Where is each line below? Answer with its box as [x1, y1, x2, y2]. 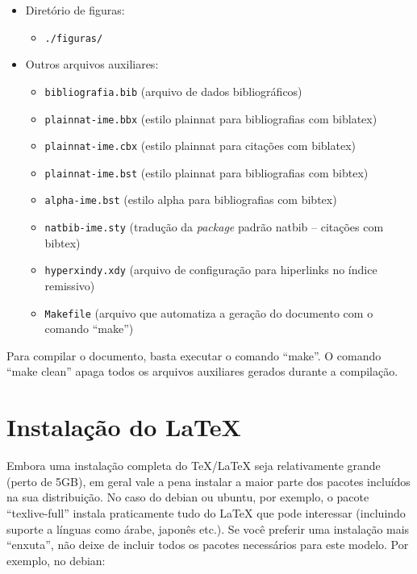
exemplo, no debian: [6, 551, 106, 568]
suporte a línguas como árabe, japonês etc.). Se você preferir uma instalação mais [6, 520, 410, 537]
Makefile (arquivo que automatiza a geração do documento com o [44, 304, 373, 321]
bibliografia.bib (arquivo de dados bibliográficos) [44, 82, 302, 99]
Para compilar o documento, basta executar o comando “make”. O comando [6, 347, 382, 364]
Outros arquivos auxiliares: [25, 56, 159, 73]
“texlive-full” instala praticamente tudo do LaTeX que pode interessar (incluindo [6, 504, 406, 521]
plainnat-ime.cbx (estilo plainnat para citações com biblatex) [44, 137, 356, 154]
